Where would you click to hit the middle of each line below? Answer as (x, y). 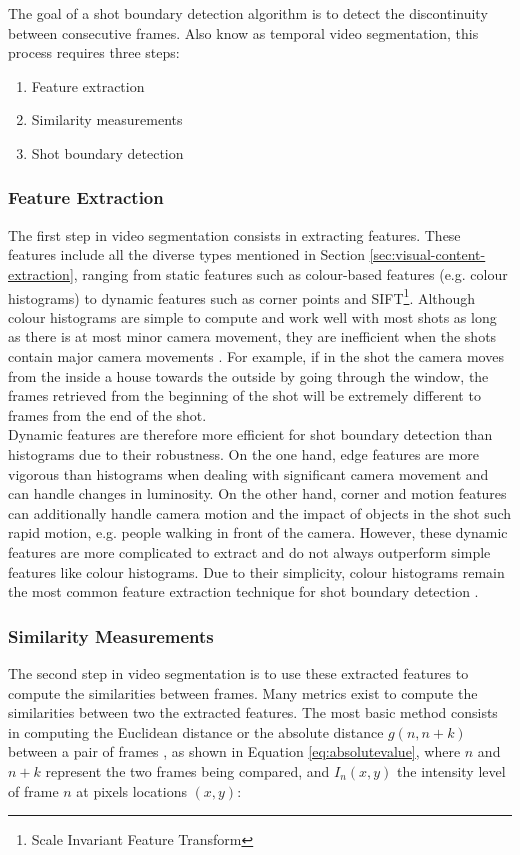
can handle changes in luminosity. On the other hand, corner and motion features (257, 493)
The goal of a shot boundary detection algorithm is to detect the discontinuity (248, 13)
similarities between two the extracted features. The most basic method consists (253, 712)
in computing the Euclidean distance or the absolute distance (196, 731)
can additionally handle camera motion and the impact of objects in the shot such (260, 512)
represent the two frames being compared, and (187, 770)
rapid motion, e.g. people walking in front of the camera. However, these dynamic (258, 532)
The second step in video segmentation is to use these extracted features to (238, 672)
